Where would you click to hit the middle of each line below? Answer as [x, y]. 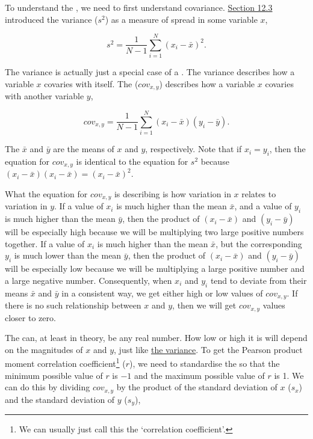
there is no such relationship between [73, 305]
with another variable [45, 96]
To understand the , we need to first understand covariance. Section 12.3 [139, 7]
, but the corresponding [259, 243]
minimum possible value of [54, 375]
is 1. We [289, 375]
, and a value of [263, 206]
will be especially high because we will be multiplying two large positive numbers [154, 232]
